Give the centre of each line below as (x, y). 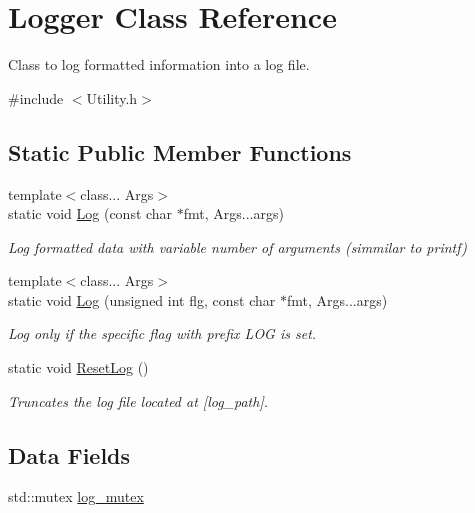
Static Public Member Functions (180, 151)
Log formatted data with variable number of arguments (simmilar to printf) (237, 246)
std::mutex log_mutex (76, 496)
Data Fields (69, 454)
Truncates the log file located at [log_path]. (138, 400)
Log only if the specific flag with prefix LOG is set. (162, 333)
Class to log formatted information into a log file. (159, 64)
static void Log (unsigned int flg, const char (142, 299)
